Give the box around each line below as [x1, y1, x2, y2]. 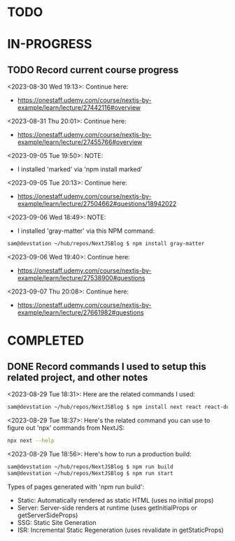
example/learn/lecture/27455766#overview [17, 138, 143, 147]
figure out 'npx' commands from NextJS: [7, 424, 124, 432]
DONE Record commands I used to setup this [7, 361, 206, 373]
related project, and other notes [7, 371, 148, 383]
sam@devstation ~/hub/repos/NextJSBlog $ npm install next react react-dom [7, 403, 233, 411]
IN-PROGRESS [7, 36, 92, 52]
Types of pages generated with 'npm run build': [7, 482, 145, 491]
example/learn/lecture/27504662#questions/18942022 [17, 200, 177, 208]
